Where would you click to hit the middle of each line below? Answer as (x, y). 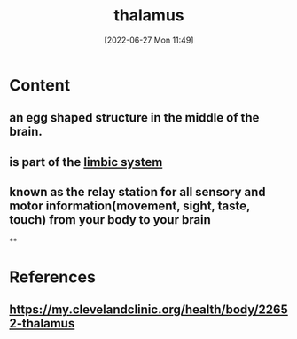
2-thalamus (42, 323)
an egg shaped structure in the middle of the (134, 118)
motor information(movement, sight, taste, (130, 206)
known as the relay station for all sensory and (137, 192)
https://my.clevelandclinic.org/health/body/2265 (148, 310)
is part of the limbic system (86, 162)
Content (40, 85)
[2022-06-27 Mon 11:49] (149, 40)
